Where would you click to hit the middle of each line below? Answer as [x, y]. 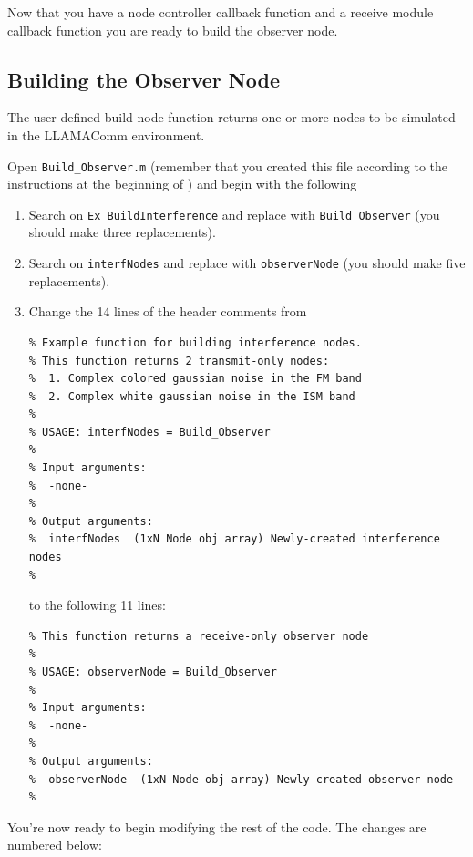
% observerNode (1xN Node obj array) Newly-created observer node [241, 779]
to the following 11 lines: [97, 605]
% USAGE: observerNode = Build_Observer [153, 672]
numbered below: [55, 845]
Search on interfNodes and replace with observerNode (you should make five [247, 263]
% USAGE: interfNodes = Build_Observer [149, 432]
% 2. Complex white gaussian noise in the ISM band [192, 396]
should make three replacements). [122, 232]
